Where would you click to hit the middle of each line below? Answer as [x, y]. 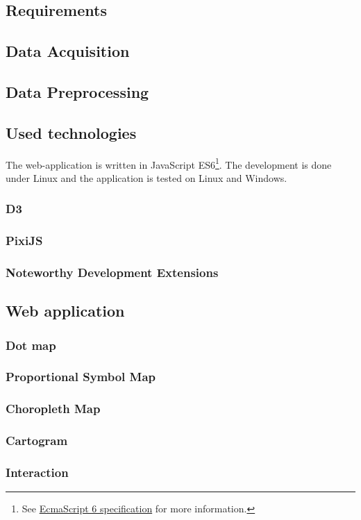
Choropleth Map [53, 409]
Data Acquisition [68, 51]
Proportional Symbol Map [81, 377]
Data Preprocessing [77, 91]
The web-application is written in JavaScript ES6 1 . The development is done [169, 163]
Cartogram [37, 441]
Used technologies [71, 132]
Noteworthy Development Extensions [112, 272]
